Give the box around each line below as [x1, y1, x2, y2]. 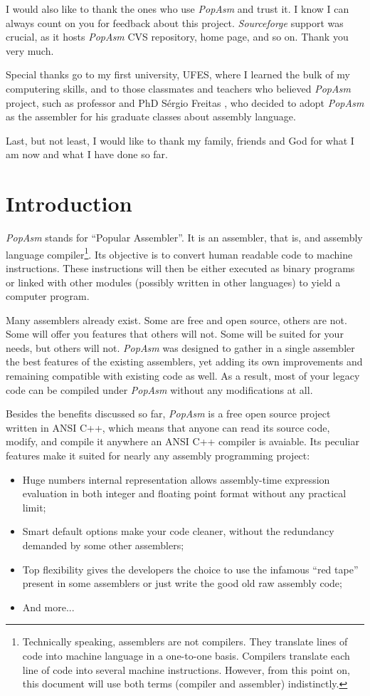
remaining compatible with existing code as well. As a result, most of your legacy [6, 368, 360, 383]
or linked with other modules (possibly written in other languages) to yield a [6, 274, 341, 289]
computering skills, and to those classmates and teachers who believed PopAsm [6, 80, 351, 95]
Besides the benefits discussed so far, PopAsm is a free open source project [6, 406, 331, 421]
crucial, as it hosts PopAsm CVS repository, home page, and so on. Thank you [6, 29, 349, 44]
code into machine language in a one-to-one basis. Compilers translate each [22, 648, 350, 663]
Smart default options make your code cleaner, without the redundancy [22, 524, 334, 539]
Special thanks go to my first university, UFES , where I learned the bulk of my [6, 67, 350, 82]
